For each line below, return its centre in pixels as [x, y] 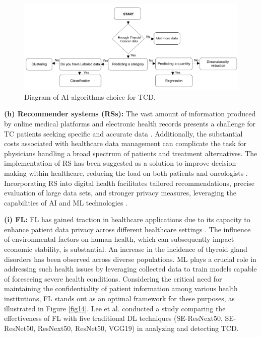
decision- [225, 163]
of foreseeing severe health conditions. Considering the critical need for [113, 278]
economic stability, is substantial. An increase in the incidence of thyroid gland [126, 249]
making [15, 173]
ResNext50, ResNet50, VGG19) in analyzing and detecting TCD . [138, 328]
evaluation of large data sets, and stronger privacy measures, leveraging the [120, 193]
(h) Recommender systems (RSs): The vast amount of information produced [130, 114]
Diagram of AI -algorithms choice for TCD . [90, 96]
